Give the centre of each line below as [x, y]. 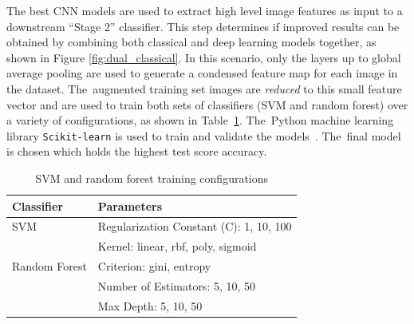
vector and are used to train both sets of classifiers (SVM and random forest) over [207, 104]
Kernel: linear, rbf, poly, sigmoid [177, 246]
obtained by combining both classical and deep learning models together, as [191, 42]
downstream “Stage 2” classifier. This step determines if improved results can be [203, 26]
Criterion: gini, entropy [154, 266]
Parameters [130, 205]
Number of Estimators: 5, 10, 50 [177, 285]
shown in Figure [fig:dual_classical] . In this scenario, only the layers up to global [204, 57]
